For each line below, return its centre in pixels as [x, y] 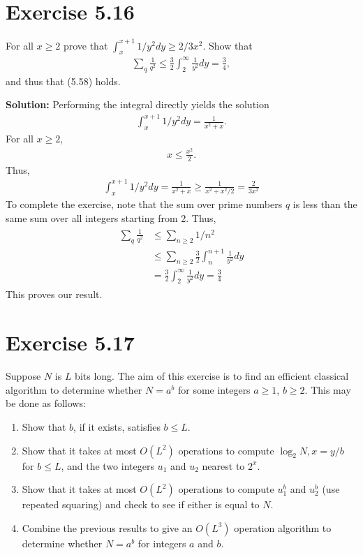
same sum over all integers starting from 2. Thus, [111, 217]
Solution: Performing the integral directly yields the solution [138, 104]
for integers [162, 543]
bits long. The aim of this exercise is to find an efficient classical [212, 376]
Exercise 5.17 [70, 342]
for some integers [214, 389]
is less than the [325, 204]
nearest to [223, 465]
